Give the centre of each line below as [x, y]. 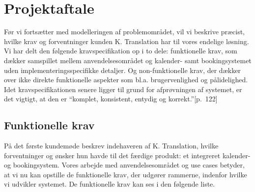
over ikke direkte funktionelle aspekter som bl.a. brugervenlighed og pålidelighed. [126, 80]
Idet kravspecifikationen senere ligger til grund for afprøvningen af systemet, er [123, 89]
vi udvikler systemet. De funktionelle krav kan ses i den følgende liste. [110, 184]
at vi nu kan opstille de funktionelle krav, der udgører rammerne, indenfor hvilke [126, 174]
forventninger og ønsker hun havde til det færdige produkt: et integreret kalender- [127, 155]
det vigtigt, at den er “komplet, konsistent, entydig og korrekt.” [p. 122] [111, 99]
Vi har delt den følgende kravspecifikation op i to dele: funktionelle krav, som [121, 51]
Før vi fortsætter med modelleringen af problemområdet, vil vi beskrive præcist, [124, 32]
